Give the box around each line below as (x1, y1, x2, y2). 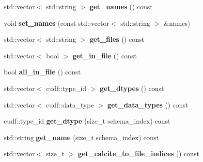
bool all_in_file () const (4, 67, 81, 77)
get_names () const (89, 1, 153, 11)
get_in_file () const (72, 50, 137, 60)
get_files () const (89, 34, 145, 44)
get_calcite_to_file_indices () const (78, 148, 200, 159)
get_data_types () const (107, 99, 188, 109)
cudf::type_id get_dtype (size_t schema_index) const (4, 116, 171, 126)
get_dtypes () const (100, 83, 164, 93)
